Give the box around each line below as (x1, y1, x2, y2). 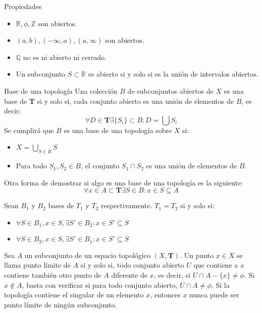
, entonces (150, 289, 181, 300)
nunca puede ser (189, 289, 239, 300)
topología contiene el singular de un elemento (4, 289, 144, 300)
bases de (48, 200, 74, 211)
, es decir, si (153, 270, 191, 280)
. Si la (211, 279, 230, 290)
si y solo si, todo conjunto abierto (80, 260, 184, 270)
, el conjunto (80, 160, 120, 171)
